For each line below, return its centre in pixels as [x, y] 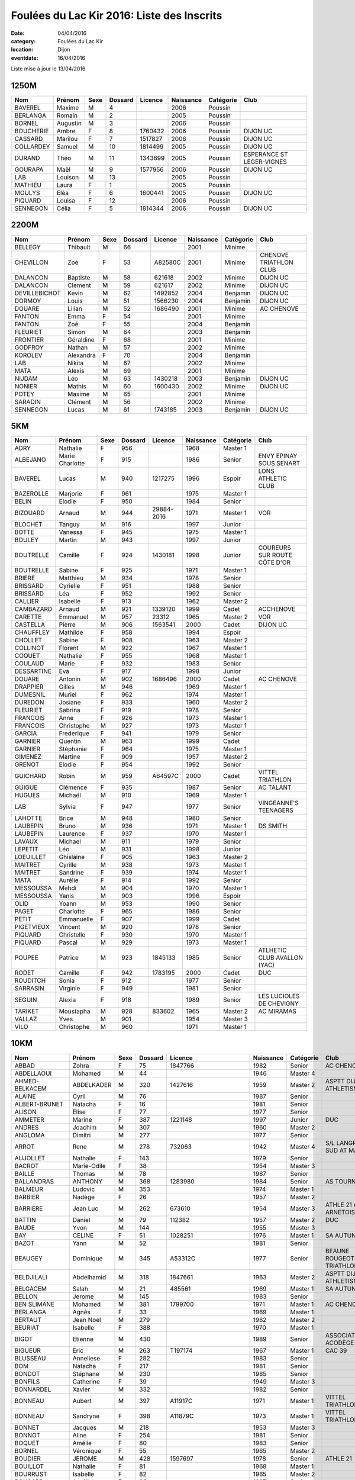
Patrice [69, 958]
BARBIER [27, 1197]
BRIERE [25, 578]
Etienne [83, 1339]
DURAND [28, 158]
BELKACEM [30, 1088]
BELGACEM [31, 1289]
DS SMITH [273, 826]
